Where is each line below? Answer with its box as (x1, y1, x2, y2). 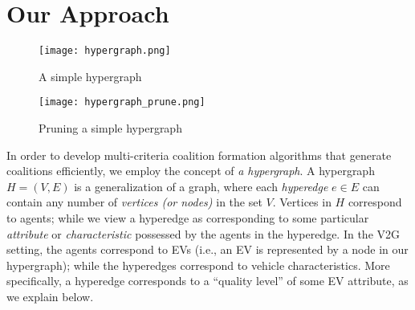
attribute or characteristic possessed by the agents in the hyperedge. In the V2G (6, 225, 401, 242)
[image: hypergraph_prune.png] (39, 96, 205, 108)
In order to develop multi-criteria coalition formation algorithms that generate (6, 146, 392, 163)
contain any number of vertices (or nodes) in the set (6, 194, 262, 210)
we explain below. (6, 288, 94, 304)
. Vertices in (272, 194, 332, 210)
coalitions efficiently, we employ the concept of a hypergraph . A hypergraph (6, 162, 375, 179)
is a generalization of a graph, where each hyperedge (74, 177, 328, 194)
